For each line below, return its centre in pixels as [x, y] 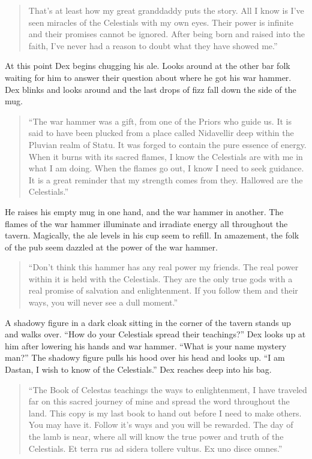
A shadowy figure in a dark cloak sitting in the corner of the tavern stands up [148, 322]
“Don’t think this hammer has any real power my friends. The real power [163, 267]
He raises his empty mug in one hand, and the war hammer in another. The [144, 211]
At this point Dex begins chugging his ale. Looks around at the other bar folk [148, 66]
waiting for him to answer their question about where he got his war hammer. [148, 77]
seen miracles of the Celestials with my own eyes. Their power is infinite [161, 22]
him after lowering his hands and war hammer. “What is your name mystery [146, 345]
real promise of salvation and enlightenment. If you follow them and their [163, 290]
